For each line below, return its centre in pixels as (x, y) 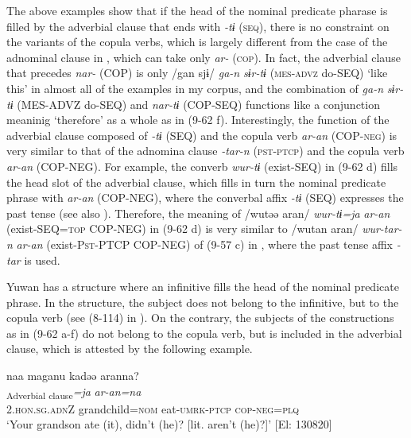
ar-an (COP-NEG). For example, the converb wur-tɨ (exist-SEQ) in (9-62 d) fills (202, 166)
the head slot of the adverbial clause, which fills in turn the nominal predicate (196, 182)
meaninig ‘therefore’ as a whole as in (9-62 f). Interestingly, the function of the (198, 120)
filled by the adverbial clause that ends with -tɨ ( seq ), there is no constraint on (198, 26)
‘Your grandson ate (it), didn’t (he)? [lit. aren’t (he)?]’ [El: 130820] (169, 424)
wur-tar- (382, 229)
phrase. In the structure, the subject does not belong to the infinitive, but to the (203, 302)
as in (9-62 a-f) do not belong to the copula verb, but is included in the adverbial (204, 333)
